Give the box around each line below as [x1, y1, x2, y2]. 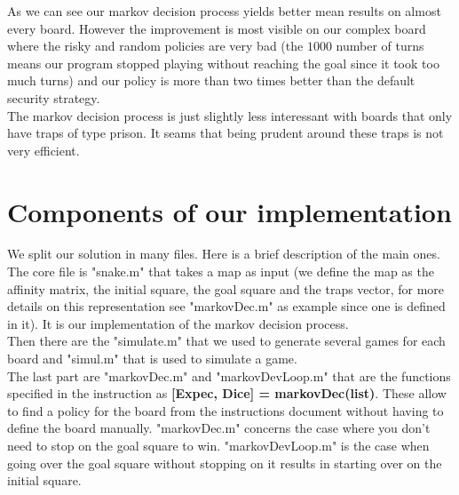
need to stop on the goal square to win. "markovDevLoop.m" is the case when [7, 436, 430, 454]
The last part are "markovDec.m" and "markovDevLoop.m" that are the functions [7, 366, 451, 385]
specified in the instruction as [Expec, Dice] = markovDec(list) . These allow [7, 384, 447, 403]
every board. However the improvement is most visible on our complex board [7, 19, 426, 37]
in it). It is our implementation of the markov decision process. [7, 314, 349, 332]
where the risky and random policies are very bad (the [7, 36, 304, 55]
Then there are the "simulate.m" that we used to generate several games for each [7, 331, 446, 350]
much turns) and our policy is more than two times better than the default [7, 71, 415, 90]
